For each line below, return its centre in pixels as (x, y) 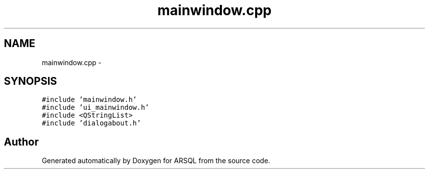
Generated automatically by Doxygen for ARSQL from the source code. (156, 161)
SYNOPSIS (31, 81)
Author (21, 142)
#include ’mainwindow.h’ (89, 100)
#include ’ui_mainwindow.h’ (95, 108)
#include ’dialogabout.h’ (91, 123)
